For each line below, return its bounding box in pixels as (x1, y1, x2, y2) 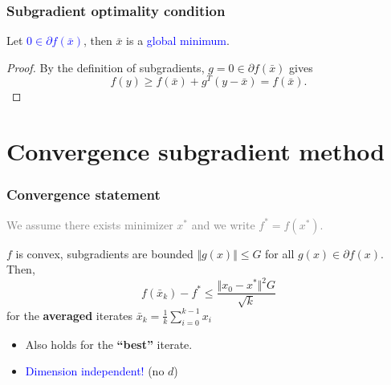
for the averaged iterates (6, 306, 133, 323)
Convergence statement (6, 184, 161, 205)
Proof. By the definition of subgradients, (6, 59, 205, 75)
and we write (191, 216, 255, 233)
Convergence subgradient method (6, 135, 385, 168)
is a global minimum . (126, 32, 230, 49)
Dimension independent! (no (25, 363, 165, 379)
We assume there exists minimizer (6, 216, 173, 233)
